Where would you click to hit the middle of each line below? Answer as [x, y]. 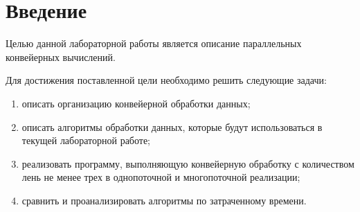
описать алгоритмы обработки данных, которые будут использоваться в [172, 126]
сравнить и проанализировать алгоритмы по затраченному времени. [164, 200]
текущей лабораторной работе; [86, 140]
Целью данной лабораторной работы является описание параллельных [154, 43]
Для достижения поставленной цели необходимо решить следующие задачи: [166, 80]
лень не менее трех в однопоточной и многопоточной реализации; [161, 177]
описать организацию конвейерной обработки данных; [136, 103]
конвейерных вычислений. [61, 56]
